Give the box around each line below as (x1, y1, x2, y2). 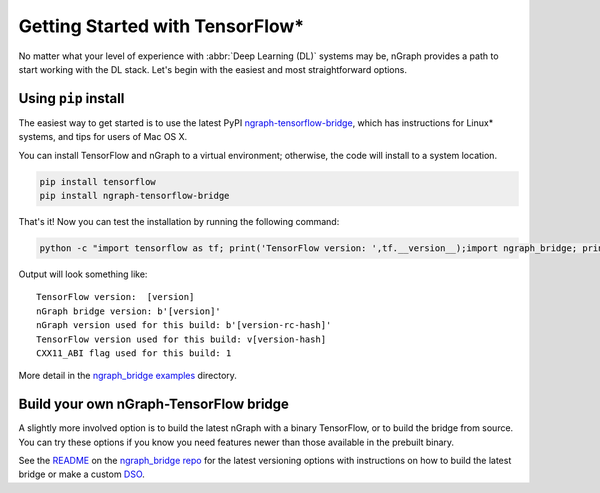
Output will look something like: (18, 268, 148, 280)
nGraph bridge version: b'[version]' (36, 305, 222, 317)
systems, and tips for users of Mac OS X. (18, 131, 188, 143)
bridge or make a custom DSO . (18, 468, 145, 480)
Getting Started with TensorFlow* (18, 15, 305, 37)
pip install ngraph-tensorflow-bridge (39, 190, 230, 201)
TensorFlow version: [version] (36, 291, 195, 303)
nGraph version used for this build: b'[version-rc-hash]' (36, 320, 332, 331)
